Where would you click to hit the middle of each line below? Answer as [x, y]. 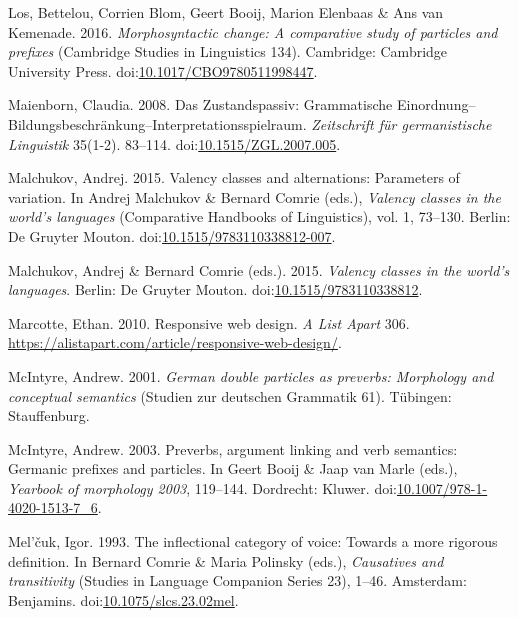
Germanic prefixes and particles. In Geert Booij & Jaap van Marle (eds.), [233, 468]
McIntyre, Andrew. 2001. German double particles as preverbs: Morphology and [251, 375]
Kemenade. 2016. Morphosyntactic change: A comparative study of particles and [253, 31]
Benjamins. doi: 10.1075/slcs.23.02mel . [123, 599]
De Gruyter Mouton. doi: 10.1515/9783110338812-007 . [172, 235]
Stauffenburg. [49, 415]
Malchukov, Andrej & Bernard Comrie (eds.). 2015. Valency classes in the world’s [259, 269]
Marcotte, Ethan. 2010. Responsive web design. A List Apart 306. [209, 322]
